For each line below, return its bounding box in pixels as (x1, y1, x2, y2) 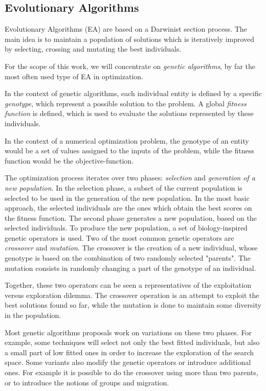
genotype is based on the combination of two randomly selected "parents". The (5, 252, 251, 263)
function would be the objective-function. (5, 155, 134, 166)
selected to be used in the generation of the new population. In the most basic (5, 192, 250, 203)
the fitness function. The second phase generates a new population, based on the (5, 212, 257, 223)
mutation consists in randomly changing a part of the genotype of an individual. (5, 262, 256, 273)
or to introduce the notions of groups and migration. (5, 377, 169, 387)
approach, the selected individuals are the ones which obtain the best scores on (5, 202, 252, 213)
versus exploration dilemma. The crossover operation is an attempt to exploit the (5, 289, 259, 300)
